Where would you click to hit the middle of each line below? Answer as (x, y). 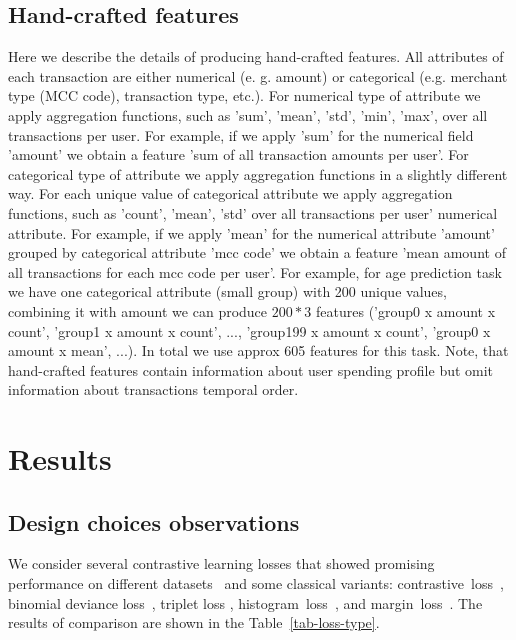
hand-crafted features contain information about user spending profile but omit (251, 369)
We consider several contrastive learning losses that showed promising (221, 563)
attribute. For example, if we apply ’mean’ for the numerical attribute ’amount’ (251, 232)
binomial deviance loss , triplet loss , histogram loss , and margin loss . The (245, 602)
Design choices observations (154, 521)
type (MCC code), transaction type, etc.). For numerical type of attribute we (244, 95)
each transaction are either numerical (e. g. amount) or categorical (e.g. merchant (258, 75)
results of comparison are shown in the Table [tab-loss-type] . (194, 622)
